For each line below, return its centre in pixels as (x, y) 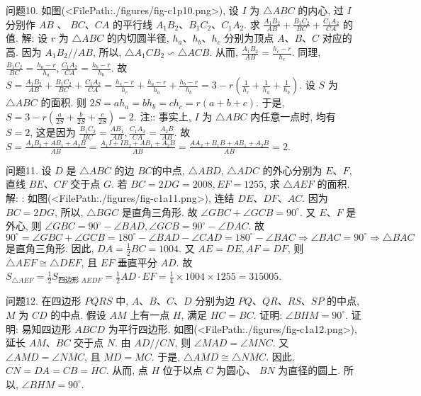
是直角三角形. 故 (159, 211)
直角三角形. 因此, (55, 248)
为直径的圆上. (309, 370)
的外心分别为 (292, 170)
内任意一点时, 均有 (293, 117)
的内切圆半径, (138, 38)
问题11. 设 (29, 170)
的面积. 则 (63, 102)
